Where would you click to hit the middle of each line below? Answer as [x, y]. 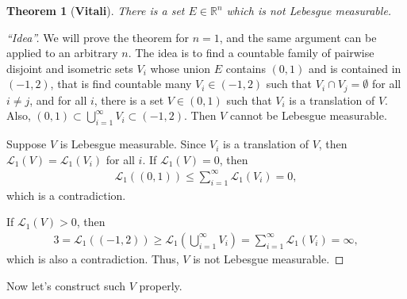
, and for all [58, 100]
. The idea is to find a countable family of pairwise [251, 53]
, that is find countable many [121, 84]
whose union [180, 68]
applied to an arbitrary [62, 53]
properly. [161, 285]
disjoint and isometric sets [70, 68]
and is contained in [355, 68]
